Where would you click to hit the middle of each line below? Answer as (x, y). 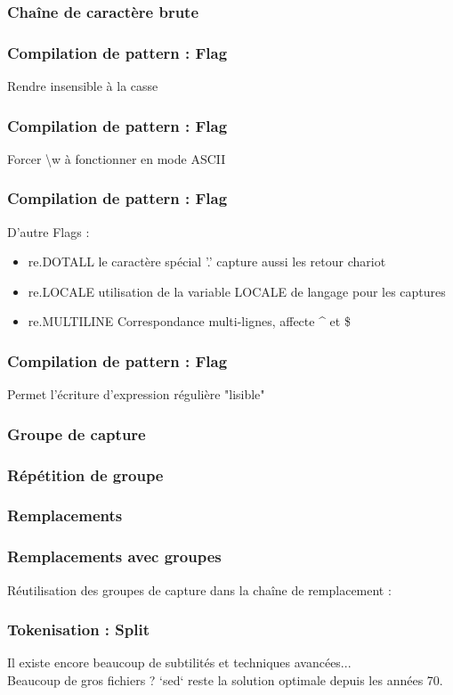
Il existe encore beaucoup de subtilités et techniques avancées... (179, 662)
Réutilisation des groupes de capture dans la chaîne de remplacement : (199, 589)
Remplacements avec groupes (114, 556)
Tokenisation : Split (78, 630)
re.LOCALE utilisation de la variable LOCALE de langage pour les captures (237, 291)
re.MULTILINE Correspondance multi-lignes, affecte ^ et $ (189, 321)
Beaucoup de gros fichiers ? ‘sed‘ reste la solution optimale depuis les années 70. (225, 680)
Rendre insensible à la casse (83, 86)
